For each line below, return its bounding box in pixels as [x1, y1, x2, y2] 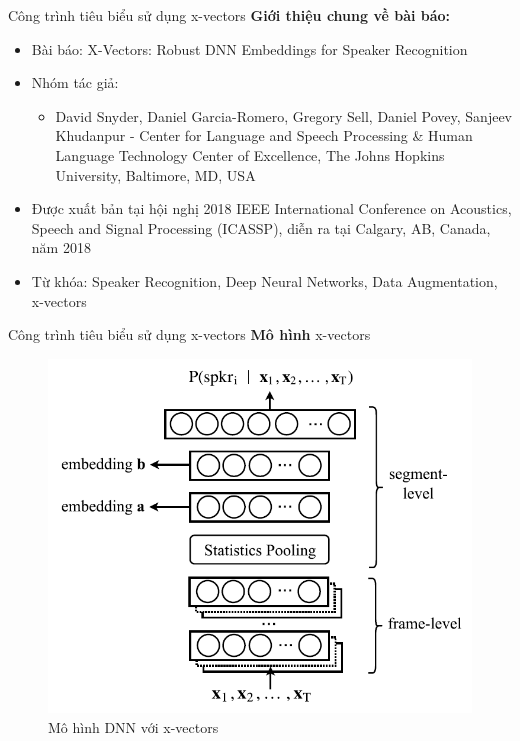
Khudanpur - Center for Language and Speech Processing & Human [55, 125, 473, 146]
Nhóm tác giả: [31, 72, 119, 93]
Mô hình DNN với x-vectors [48, 717, 219, 738]
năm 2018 [31, 237, 91, 258]
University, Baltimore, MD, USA [55, 164, 256, 185]
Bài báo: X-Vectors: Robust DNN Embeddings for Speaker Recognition [31, 38, 468, 59]
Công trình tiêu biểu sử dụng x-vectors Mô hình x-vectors [8, 324, 371, 345]
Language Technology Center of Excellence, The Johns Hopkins [55, 144, 445, 165]
